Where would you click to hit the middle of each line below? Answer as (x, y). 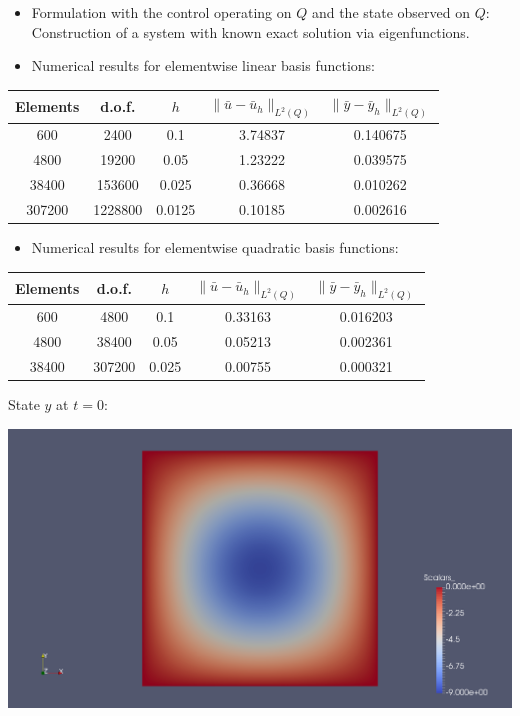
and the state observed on (391, 12)
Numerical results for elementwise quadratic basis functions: (215, 247)
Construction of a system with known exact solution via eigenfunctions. (250, 31)
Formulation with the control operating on (161, 12)
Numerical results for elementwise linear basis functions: (203, 65)
